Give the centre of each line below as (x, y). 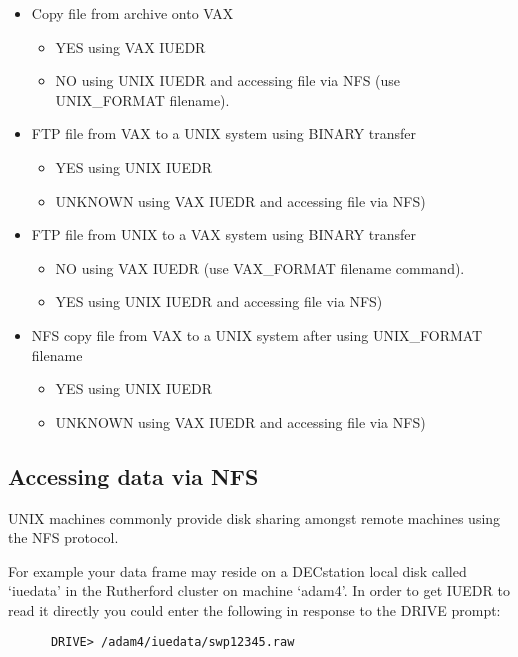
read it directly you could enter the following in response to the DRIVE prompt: (254, 609)
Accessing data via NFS (133, 475)
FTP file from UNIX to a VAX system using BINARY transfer (224, 234)
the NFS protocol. (63, 537)
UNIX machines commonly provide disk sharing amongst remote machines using (254, 517)
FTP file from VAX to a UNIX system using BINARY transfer (224, 133)
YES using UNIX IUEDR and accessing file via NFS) (219, 301)
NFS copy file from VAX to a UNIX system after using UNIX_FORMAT (257, 334)
